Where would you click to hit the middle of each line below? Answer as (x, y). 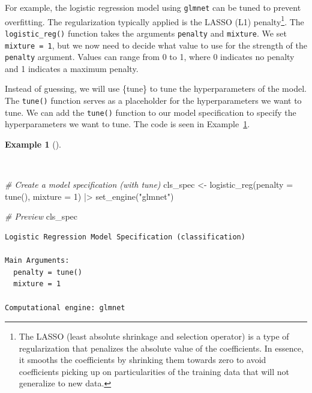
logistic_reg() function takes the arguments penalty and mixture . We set (146, 33)
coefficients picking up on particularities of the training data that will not (154, 371)
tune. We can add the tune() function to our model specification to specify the (151, 112)
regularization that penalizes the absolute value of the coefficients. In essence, (161, 348)
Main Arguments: (37, 261)
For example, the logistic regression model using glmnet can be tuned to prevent (153, 7)
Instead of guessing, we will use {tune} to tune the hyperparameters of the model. (156, 88)
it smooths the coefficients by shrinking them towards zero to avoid (142, 360)
